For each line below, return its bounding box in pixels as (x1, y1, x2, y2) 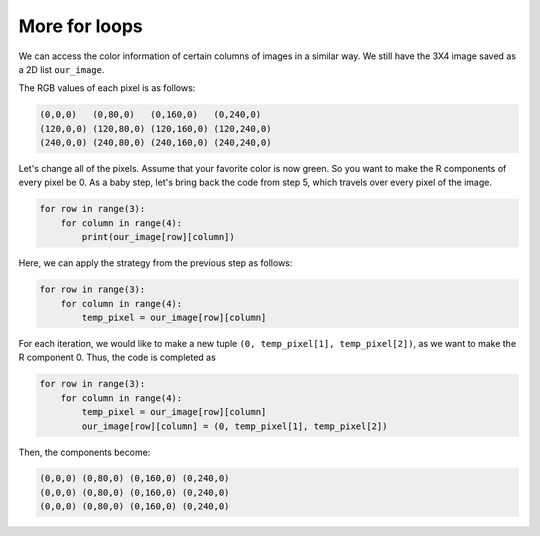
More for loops (18, 15, 144, 37)
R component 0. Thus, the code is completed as (18, 351, 217, 364)
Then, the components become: (18, 446, 151, 458)
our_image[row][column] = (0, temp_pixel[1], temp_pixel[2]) (81, 420, 388, 432)
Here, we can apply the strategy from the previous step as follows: (18, 257, 293, 269)
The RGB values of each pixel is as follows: (18, 82, 196, 94)
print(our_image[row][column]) (81, 231, 235, 243)
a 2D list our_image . (18, 63, 105, 75)
